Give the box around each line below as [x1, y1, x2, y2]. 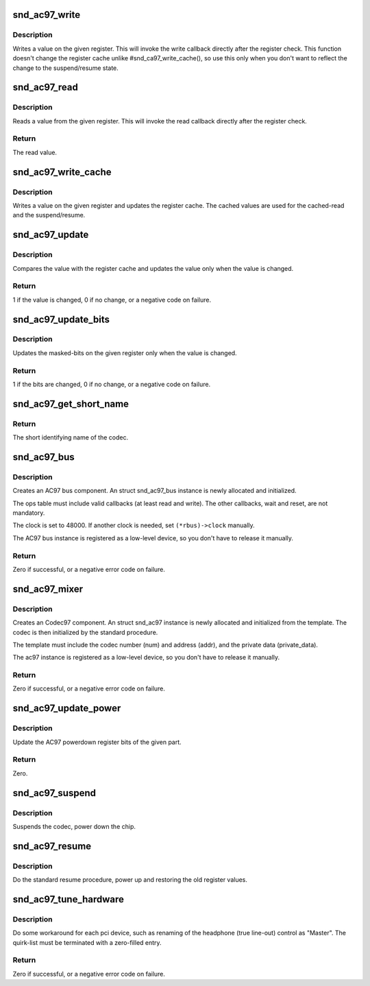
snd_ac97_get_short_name [12, 398, 129, 409]
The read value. [12, 148, 58, 156]
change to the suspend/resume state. [12, 64, 119, 72]
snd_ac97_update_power [12, 703, 121, 714]
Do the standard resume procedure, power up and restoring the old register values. [12, 876, 248, 884]
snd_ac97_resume [12, 840, 92, 852]
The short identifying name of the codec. [12, 433, 129, 442]
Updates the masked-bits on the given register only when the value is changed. [12, 348, 237, 357]
